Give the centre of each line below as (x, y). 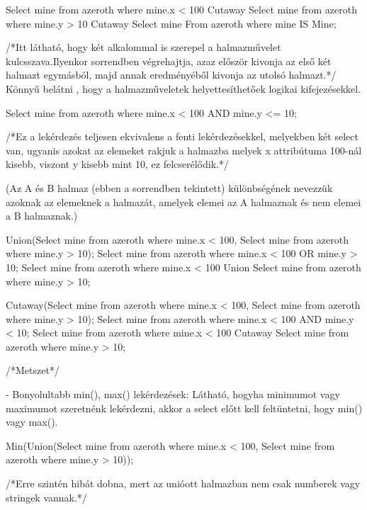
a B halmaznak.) (42, 216)
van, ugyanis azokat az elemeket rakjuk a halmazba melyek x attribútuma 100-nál (184, 150)
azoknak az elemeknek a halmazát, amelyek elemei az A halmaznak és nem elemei (183, 202)
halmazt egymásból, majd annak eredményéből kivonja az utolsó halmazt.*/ (171, 75)
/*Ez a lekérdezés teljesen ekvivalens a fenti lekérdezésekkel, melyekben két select (182, 136)
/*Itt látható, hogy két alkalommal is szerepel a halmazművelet (143, 47)
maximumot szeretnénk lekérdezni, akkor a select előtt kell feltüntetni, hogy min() (184, 408)
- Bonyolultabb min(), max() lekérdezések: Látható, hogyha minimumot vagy (173, 394)
